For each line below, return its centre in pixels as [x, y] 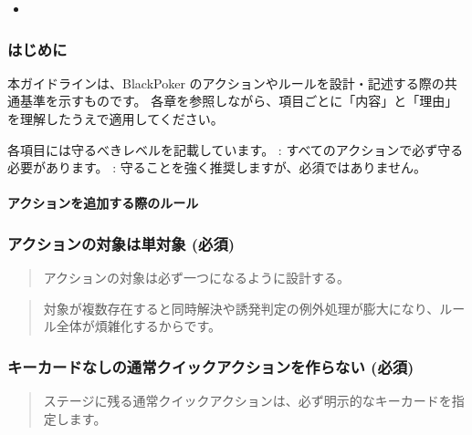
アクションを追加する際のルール [103, 203]
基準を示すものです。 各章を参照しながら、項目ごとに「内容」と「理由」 [239, 101]
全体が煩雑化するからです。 [138, 326]
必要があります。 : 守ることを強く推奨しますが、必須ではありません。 [217, 167]
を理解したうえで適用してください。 [115, 119]
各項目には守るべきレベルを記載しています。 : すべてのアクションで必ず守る [236, 149]
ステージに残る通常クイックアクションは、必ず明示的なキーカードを [247, 401]
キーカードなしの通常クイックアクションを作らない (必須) [211, 366]
